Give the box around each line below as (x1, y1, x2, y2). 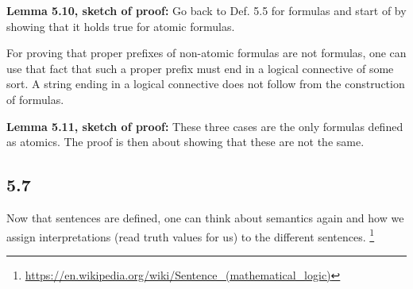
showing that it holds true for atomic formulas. (6, 17, 235, 34)
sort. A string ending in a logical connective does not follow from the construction (6, 75, 405, 92)
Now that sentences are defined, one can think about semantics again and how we (6, 209, 404, 225)
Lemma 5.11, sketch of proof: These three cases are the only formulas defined (6, 118, 403, 134)
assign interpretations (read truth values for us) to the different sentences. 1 (6, 225, 375, 245)
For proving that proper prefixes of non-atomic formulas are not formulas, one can (6, 44, 407, 61)
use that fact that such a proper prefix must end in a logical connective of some (6, 60, 394, 76)
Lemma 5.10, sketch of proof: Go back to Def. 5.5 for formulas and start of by (6, 2, 407, 18)
